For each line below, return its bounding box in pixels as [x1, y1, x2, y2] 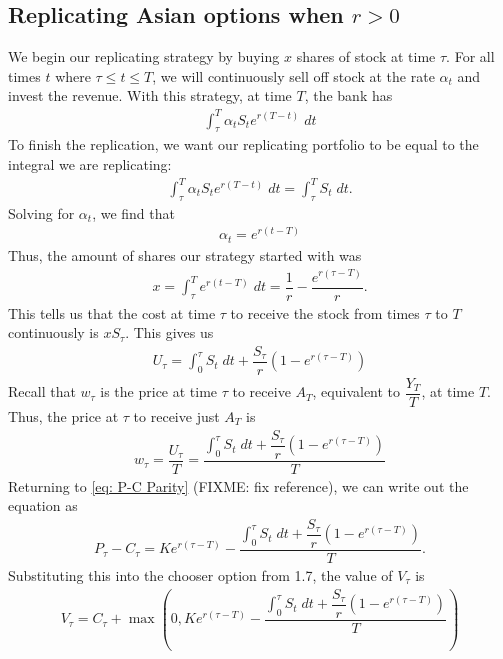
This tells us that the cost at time [8, 302, 216, 323]
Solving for [8, 202, 75, 223]
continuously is [8, 322, 99, 343]
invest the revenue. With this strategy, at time [8, 85, 292, 106]
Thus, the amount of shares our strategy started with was [8, 244, 362, 265]
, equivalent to [312, 381, 401, 402]
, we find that [92, 202, 175, 223]
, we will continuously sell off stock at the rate [152, 65, 435, 86]
